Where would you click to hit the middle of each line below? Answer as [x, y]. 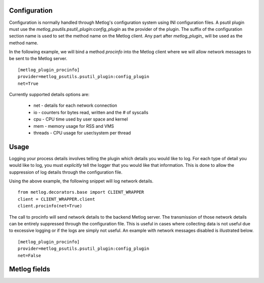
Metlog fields [30, 269]
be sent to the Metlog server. [38, 59]
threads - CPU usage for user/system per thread [82, 133]
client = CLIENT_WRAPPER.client [56, 199]
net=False [29, 255]
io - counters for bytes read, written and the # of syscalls [91, 112]
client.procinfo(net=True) [50, 206]
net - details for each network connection [75, 105]
